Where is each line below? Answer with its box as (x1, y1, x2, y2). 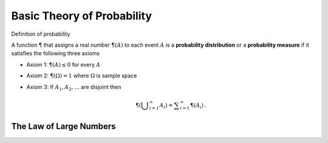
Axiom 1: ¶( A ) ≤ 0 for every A (26, 61, 101, 68)
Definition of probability (11, 30, 70, 38)
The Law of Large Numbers (11, 121, 116, 131)
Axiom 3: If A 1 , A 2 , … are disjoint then (26, 83, 121, 92)
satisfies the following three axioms (11, 50, 100, 57)
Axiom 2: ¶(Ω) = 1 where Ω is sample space (26, 72, 137, 79)
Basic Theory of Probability (11, 9, 152, 22)
